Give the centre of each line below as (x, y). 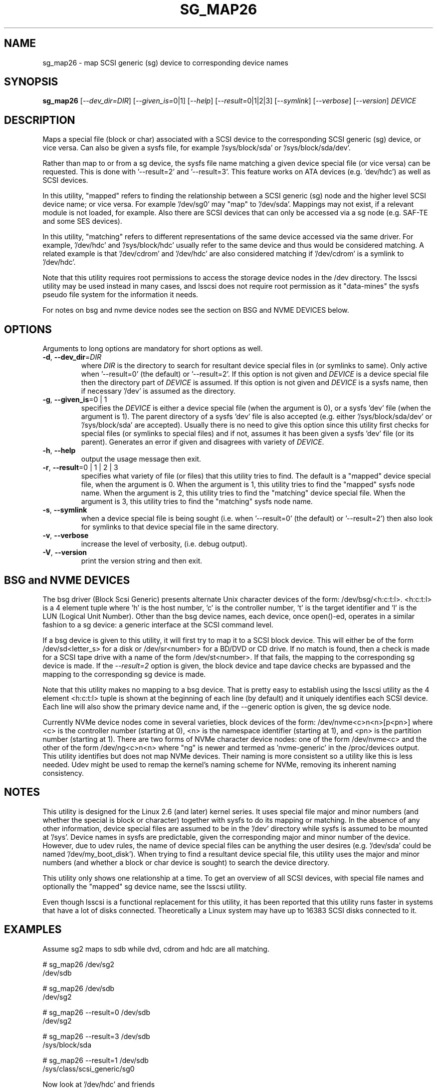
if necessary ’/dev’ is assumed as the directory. (158, 391)
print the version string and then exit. (142, 561)
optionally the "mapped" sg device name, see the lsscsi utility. (145, 886)
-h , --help (59, 451)
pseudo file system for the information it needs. (120, 295)
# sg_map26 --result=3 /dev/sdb (96, 1036)
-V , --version (65, 552)
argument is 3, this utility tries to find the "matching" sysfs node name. (197, 502)
